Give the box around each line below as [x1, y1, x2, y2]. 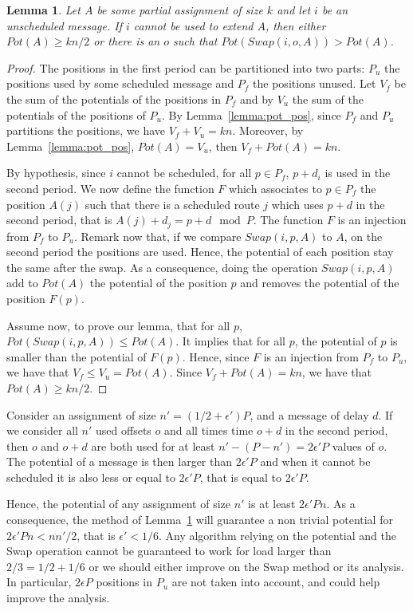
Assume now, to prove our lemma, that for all [6, 317, 230, 333]
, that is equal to [199, 468, 282, 485]
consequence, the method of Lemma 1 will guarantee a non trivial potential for [6, 511, 393, 528]
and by [239, 90, 273, 107]
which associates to [229, 179, 322, 196]
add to [6, 274, 38, 291]
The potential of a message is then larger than [6, 453, 233, 470]
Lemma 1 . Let [6, 2, 81, 18]
